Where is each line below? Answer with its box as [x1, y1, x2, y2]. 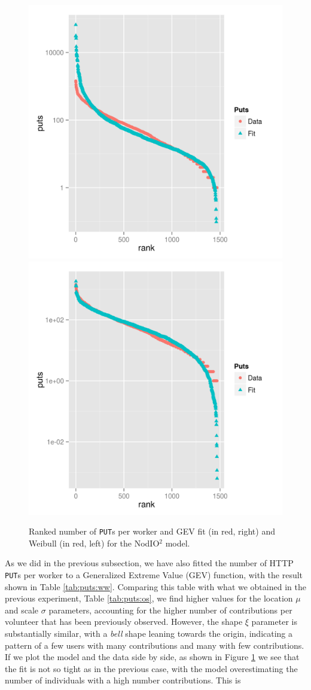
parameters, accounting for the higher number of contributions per [48, 603, 292, 616]
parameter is [251, 615, 297, 628]
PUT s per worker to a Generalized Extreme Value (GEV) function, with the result [5, 569, 303, 581]
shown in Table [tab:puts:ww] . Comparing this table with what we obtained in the [5, 580, 306, 593]
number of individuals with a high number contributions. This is [5, 674, 241, 686]
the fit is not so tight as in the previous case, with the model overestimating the [5, 662, 298, 674]
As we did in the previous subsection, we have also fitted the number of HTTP [5, 557, 294, 569]
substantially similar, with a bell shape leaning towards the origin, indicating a [5, 627, 293, 640]
